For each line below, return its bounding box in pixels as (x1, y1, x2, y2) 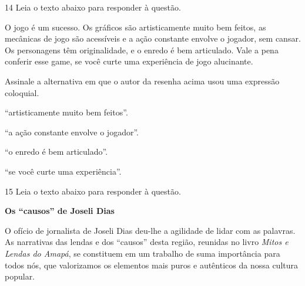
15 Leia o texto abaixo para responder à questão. (5, 185, 181, 197)
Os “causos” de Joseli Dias (5, 205, 115, 217)
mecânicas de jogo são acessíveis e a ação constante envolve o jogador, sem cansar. (5, 32, 301, 45)
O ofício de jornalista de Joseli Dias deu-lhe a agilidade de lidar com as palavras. (5, 224, 296, 236)
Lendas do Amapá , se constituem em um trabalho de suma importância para (5, 247, 280, 259)
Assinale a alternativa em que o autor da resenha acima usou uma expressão (5, 74, 280, 87)
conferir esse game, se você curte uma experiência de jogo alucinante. (5, 55, 253, 67)
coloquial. (5, 86, 39, 98)
